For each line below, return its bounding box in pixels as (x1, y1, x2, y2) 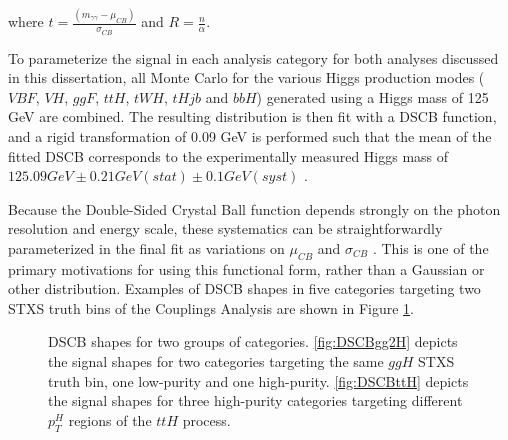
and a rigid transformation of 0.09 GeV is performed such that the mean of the (8, 125, 492, 146)
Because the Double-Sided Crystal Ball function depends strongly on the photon (8, 198, 501, 219)
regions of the (68, 409, 152, 430)
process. (182, 409, 231, 430)
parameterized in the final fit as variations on (8, 237, 285, 258)
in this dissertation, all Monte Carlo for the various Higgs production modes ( (8, 67, 485, 88)
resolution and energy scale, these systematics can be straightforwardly (8, 218, 443, 239)
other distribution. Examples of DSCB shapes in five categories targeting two (8, 278, 481, 299)
